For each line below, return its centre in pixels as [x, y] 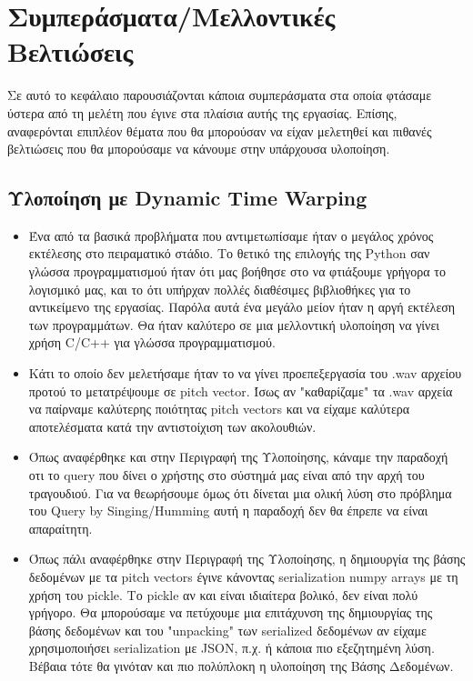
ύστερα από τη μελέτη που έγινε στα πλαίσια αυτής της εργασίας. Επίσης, [202, 112]
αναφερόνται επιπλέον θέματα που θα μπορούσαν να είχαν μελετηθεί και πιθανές [220, 130]
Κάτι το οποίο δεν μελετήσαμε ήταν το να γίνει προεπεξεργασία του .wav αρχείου [245, 373]
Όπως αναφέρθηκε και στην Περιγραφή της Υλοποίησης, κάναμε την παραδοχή [238, 457]
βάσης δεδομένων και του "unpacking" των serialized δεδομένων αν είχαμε [227, 630]
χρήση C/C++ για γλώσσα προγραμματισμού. [152, 342]
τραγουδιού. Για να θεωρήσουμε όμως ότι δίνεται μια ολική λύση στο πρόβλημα [240, 492]
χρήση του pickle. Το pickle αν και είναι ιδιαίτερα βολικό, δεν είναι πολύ [223, 594]
